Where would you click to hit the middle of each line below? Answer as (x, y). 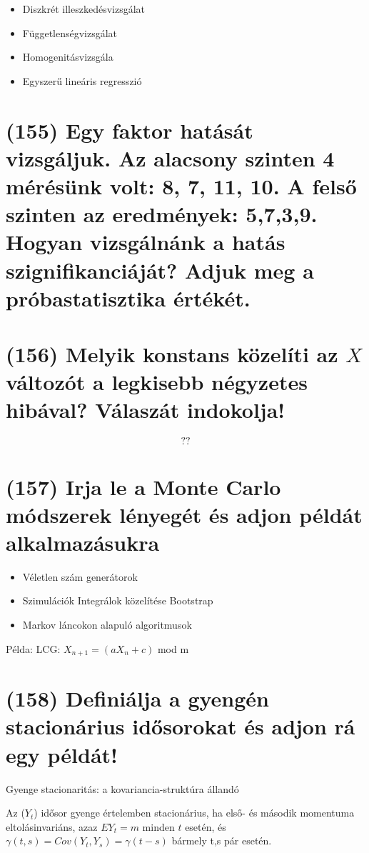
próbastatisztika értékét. (128, 298)
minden (158, 826)
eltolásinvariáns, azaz (52, 826)
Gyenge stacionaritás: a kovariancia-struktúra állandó (122, 788)
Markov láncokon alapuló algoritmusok (107, 625)
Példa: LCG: (33, 648)
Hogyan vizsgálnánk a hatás (146, 242)
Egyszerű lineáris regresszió (82, 80)
